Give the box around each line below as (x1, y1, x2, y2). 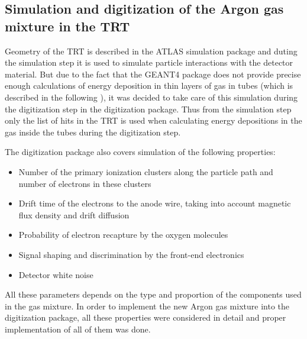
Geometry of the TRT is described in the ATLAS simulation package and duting (5, 44, 298, 57)
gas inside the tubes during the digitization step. (5, 125, 181, 138)
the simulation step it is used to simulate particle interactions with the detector (5, 56, 293, 69)
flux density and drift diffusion (18, 208, 130, 221)
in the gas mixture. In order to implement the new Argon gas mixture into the (5, 299, 289, 312)
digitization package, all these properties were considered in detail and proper (5, 311, 286, 324)
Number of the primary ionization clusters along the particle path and (18, 165, 273, 177)
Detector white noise (18, 268, 93, 280)
